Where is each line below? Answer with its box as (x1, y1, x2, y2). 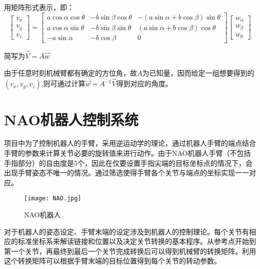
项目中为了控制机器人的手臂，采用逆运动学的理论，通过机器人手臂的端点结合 (4, 138, 256, 148)
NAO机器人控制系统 (4, 109, 138, 129)
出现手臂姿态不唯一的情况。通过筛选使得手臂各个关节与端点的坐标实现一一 (4, 167, 249, 178)
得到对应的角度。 (116, 78, 172, 89)
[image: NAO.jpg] (24, 195, 81, 202)
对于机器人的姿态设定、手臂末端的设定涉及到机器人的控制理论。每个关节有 (4, 226, 249, 236)
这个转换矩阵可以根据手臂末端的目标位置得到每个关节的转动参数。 (4, 255, 221, 266)
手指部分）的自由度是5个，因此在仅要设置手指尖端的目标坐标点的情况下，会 (4, 157, 252, 168)
